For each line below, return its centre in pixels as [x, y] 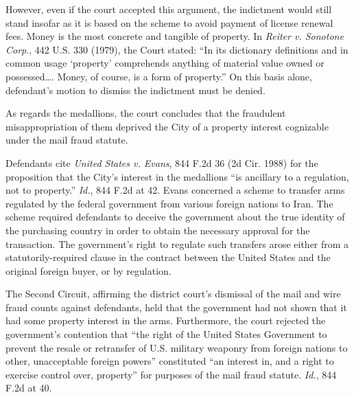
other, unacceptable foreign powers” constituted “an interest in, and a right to [170, 361]
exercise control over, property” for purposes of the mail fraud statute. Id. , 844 [171, 374]
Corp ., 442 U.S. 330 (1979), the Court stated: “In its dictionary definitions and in [177, 49]
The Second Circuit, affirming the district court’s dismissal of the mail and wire [173, 294]
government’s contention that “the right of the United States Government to [166, 334]
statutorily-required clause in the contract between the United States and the [168, 257]
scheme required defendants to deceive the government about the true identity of [175, 217]
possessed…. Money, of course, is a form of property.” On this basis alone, [159, 76]
